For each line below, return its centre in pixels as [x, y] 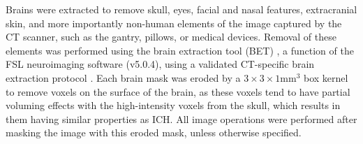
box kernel [326, 77]
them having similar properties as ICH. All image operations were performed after [181, 118]
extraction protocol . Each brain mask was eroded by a [123, 77]
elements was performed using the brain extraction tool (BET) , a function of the [180, 50]
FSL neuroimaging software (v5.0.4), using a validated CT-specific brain [160, 64]
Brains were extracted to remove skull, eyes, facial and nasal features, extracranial [181, 9]
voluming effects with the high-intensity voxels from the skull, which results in [173, 105]
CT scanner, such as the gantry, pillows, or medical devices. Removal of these [171, 37]
